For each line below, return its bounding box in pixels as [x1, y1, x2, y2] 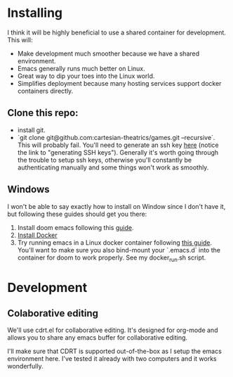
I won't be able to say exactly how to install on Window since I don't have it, [7, 202, 226, 210]
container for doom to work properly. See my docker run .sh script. [17, 253, 206, 263]
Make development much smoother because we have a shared [17, 49, 200, 58]
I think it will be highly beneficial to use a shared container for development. [7, 28, 227, 37]
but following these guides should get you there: [7, 210, 147, 218]
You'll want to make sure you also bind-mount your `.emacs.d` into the [17, 245, 221, 254]
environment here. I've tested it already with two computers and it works [7, 354, 217, 363]
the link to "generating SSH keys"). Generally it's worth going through [17, 148, 219, 156]
